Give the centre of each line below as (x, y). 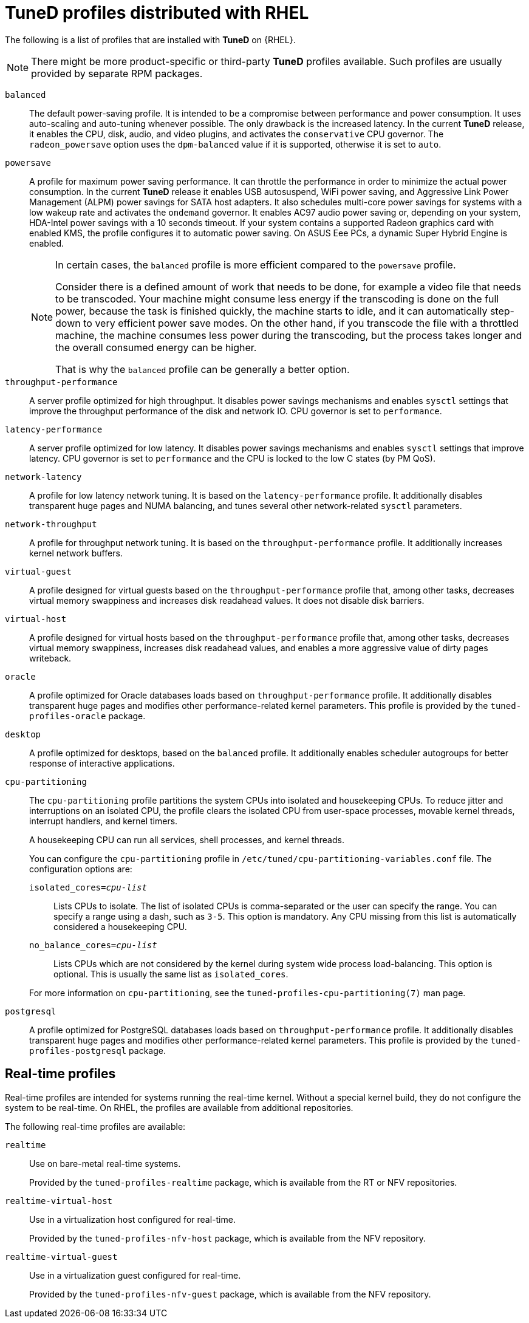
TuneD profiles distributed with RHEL (157, 13)
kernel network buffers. (76, 553)
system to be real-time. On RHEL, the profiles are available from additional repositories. (179, 1107)
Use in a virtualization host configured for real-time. (132, 1219)
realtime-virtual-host (59, 1201)
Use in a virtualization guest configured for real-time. (135, 1275)
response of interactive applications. (102, 763)
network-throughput (51, 524)
